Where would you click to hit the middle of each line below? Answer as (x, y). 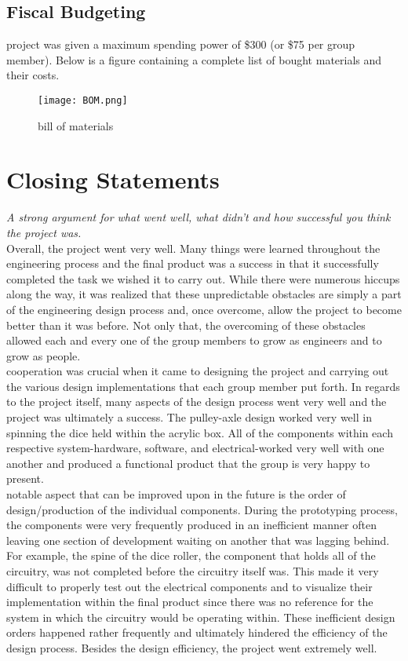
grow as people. (44, 355)
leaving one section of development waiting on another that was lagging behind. (198, 540)
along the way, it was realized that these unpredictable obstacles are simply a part (204, 294)
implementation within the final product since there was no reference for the (190, 602)
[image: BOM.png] (83, 100)
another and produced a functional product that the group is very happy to (188, 463)
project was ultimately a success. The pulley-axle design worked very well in (189, 417)
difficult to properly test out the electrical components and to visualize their (189, 586)
